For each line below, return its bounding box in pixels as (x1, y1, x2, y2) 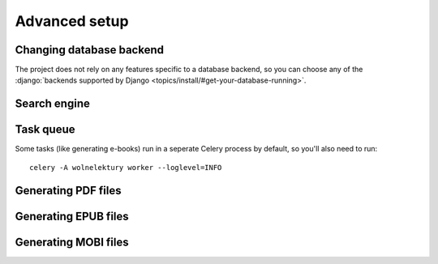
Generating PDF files (15, 183, 122, 198)
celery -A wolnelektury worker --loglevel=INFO (29, 163, 222, 172)
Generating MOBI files (15, 235, 129, 249)
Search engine (15, 97, 91, 111)
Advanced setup (15, 12, 129, 30)
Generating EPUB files (15, 209, 129, 223)
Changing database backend (15, 43, 164, 57)
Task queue (15, 122, 75, 137)
